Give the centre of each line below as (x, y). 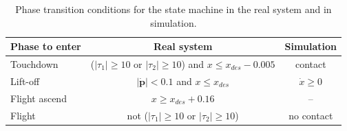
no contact (311, 115)
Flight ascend (39, 98)
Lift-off (25, 81)
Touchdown (34, 64)
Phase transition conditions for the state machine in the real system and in (173, 9)
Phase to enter (46, 46)
